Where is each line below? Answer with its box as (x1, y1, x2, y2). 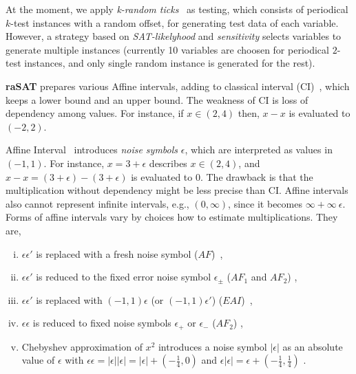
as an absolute (282, 339, 343, 353)
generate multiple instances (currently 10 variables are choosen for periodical (6, 42, 329, 56)
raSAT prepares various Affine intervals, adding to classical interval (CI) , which (6, 78, 350, 93)
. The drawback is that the (200, 169, 313, 184)
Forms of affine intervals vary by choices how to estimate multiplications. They (6, 210, 338, 224)
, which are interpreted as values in (185, 142, 333, 157)
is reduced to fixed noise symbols (32, 316, 171, 330)
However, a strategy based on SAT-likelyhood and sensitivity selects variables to (6, 29, 342, 43)
